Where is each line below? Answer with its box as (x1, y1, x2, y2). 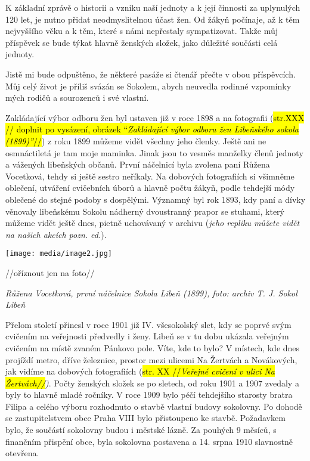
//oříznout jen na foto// (5, 266, 95, 279)
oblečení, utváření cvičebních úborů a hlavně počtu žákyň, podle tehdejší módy (5, 181, 295, 194)
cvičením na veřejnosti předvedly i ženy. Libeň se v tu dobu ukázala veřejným (5, 330, 289, 342)
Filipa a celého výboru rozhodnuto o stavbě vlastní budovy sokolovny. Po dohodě (5, 400, 302, 412)
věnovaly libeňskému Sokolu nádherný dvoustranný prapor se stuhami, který (5, 205, 285, 217)
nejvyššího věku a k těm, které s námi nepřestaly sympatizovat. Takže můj (5, 24, 278, 37)
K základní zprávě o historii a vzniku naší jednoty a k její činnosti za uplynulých (5, 1, 300, 13)
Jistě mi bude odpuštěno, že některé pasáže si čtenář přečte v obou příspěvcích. (5, 67, 296, 80)
